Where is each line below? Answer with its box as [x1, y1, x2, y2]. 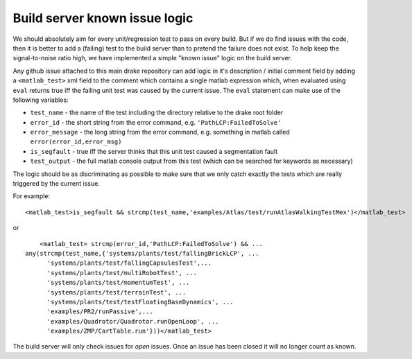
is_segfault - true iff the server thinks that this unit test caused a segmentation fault [30, 147, 278, 155]
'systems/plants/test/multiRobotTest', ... [46, 269, 198, 277]
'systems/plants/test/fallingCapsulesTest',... [46, 259, 212, 267]
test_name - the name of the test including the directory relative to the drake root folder [30, 108, 284, 117]
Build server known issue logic [12, 10, 194, 26]
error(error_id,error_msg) [30, 138, 122, 146]
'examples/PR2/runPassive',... [46, 308, 154, 315]
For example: [12, 192, 51, 200]
